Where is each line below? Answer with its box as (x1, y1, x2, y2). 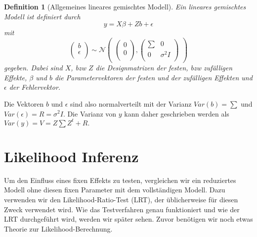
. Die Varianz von (63, 108, 117, 118)
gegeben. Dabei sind (4, 62, 63, 73)
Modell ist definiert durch (4, 11, 81, 21)
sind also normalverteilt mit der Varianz (70, 98, 192, 109)
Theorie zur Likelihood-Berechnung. (4, 223, 113, 234)
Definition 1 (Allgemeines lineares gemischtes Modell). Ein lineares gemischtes (4, 1, 246, 11)
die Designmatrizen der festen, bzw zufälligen (95, 62, 233, 73)
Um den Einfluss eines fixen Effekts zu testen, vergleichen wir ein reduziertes (4, 175, 236, 185)
